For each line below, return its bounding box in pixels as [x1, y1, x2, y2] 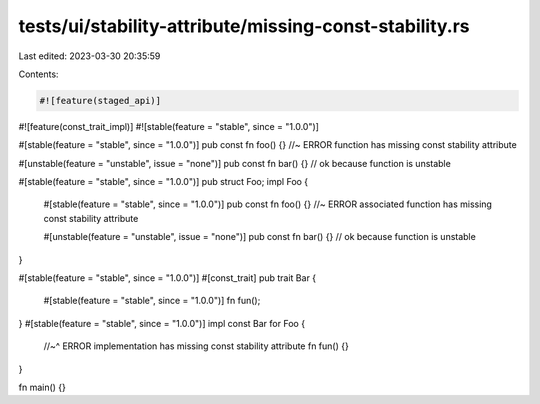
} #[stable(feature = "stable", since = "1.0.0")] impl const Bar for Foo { [18, 317, 305, 329]
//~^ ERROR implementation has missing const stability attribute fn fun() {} [43, 340, 349, 352]
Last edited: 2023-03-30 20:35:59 [18, 50, 161, 62]
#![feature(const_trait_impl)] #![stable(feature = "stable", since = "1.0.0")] [18, 120, 320, 132]
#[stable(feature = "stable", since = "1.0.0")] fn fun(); [43, 295, 261, 307]
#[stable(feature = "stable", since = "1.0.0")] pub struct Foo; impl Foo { [18, 176, 309, 188]
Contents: [18, 68, 59, 80]
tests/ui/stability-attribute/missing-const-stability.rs [18, 15, 470, 37]
